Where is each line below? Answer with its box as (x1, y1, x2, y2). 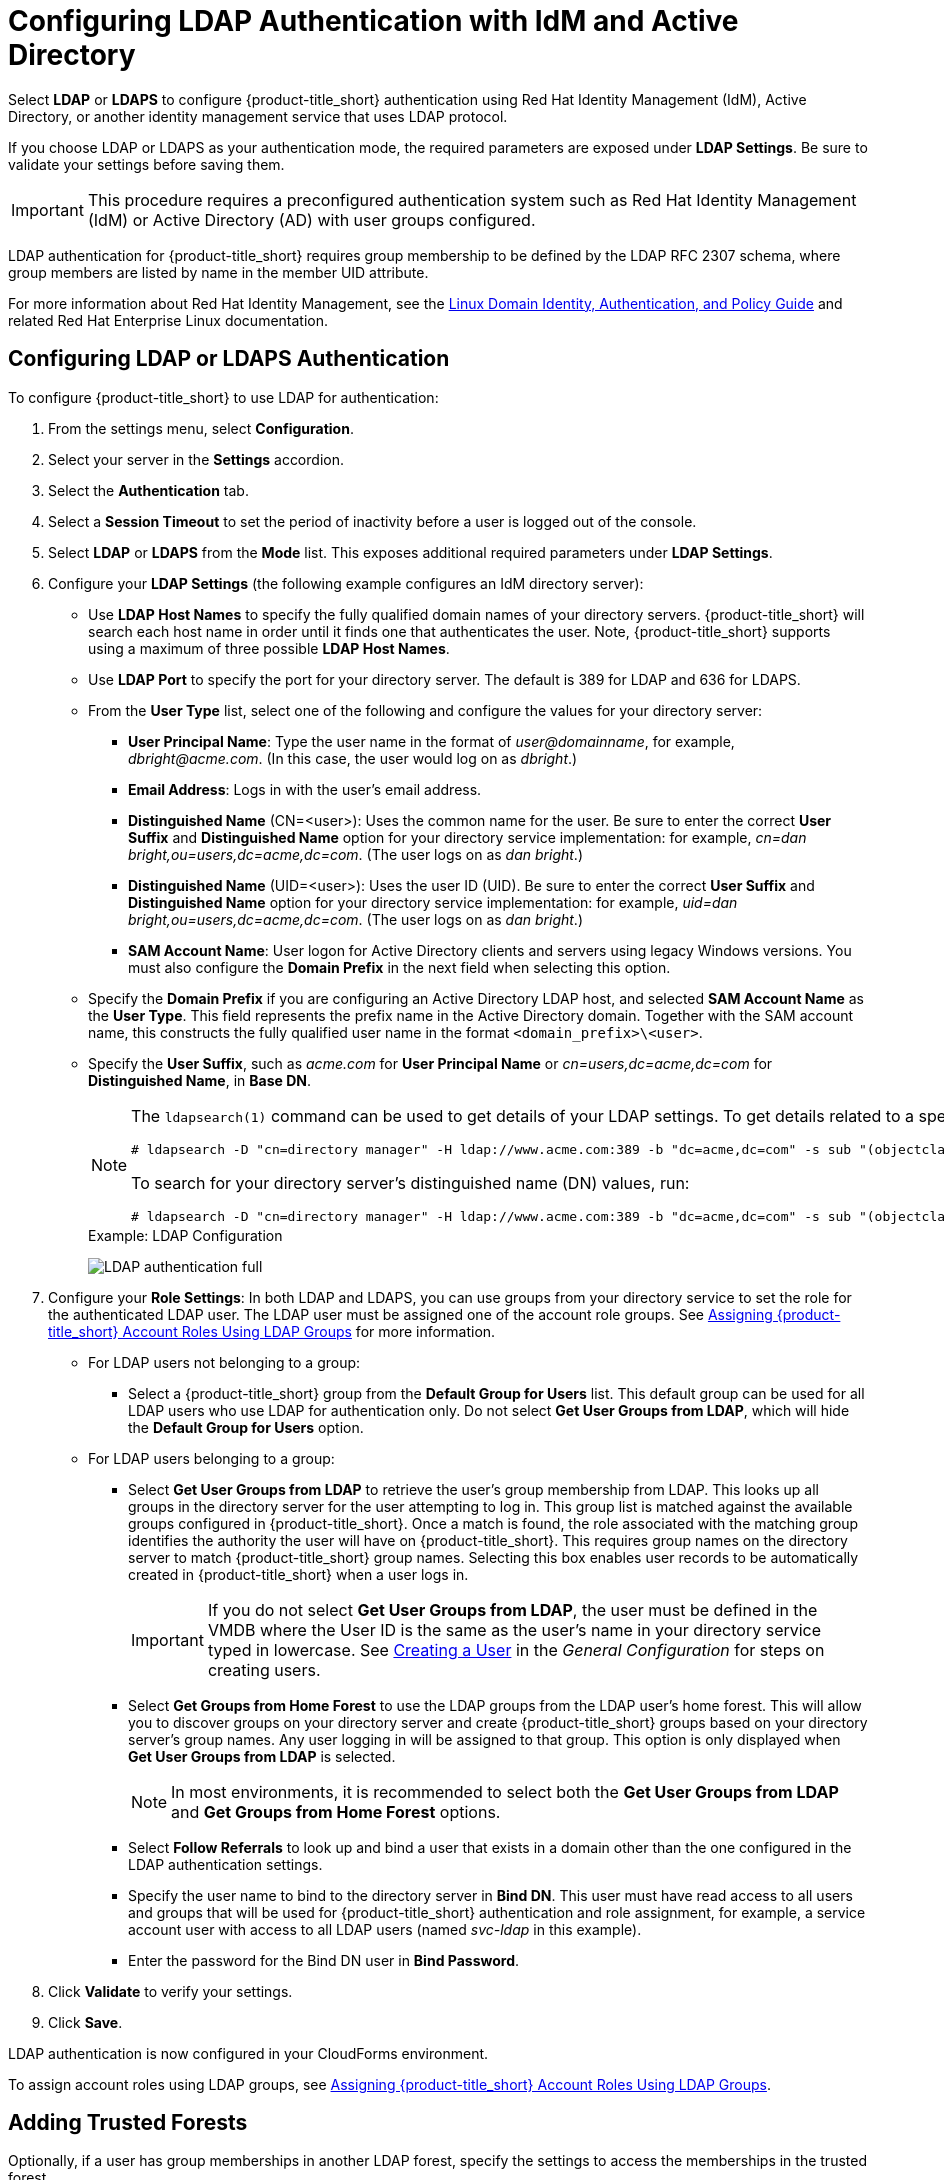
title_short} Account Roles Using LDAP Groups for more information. (48, 1322, 496, 1340)
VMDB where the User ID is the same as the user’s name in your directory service (207, 1619, 822, 1640)
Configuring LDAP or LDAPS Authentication (8, 346, 450, 372)
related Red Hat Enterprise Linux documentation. (8, 311, 329, 329)
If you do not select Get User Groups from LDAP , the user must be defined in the (207, 1599, 818, 1620)
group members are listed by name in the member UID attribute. (8, 263, 429, 281)
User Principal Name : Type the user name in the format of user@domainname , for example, (128, 732, 735, 750)
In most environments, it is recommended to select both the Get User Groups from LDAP (171, 1781, 839, 1802)
